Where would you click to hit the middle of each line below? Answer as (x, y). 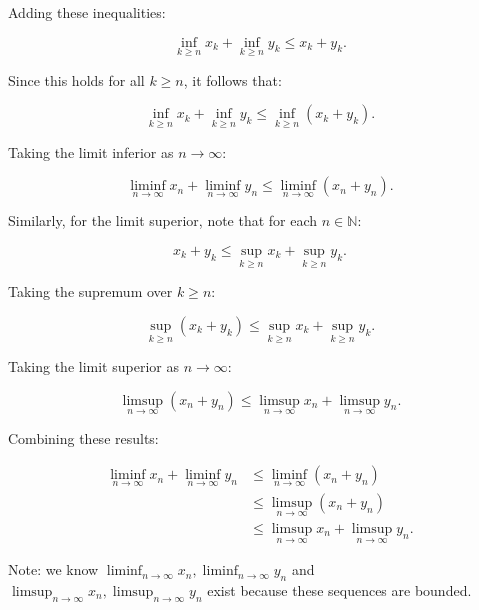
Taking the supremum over (90, 291)
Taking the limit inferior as (91, 151)
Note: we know (53, 569)
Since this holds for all (76, 79)
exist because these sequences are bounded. (339, 590)
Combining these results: (83, 437)
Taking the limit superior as (93, 366)
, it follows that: (232, 79)
